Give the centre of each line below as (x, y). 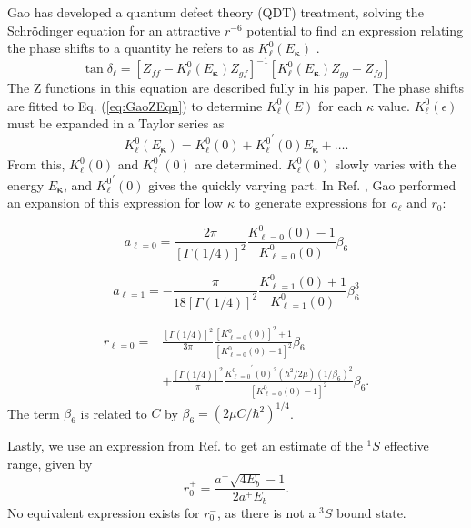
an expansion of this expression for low (115, 203)
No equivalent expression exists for (104, 512)
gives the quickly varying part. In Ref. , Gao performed (302, 184)
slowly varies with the (396, 164)
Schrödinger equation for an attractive (114, 30)
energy (26, 184)
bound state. (371, 512)
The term (34, 413)
